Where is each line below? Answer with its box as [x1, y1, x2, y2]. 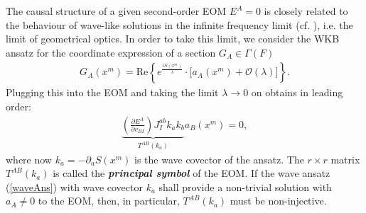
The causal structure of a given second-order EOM [6, 4, 227, 18]
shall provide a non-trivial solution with [158, 179, 332, 194]
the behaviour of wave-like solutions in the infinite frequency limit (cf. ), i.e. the [6, 17, 353, 32]
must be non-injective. [230, 193, 327, 208]
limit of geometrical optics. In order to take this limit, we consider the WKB [6, 31, 340, 46]
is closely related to [264, 4, 348, 18]
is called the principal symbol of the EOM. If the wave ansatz [53, 166, 330, 180]
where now [6, 151, 52, 166]
